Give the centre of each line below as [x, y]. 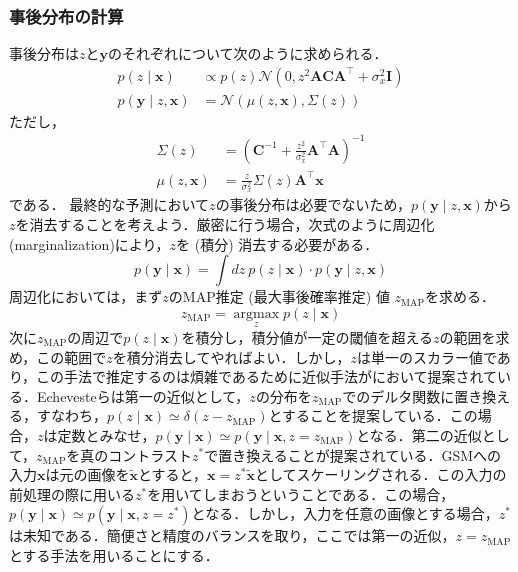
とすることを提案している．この [373, 415]
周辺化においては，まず [86, 296]
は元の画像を [87, 474]
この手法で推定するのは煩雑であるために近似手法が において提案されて [267, 376]
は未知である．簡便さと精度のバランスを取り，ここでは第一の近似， [232, 535]
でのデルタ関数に [398, 395]
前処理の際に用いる [72, 493]
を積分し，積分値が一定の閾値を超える [307, 337]
